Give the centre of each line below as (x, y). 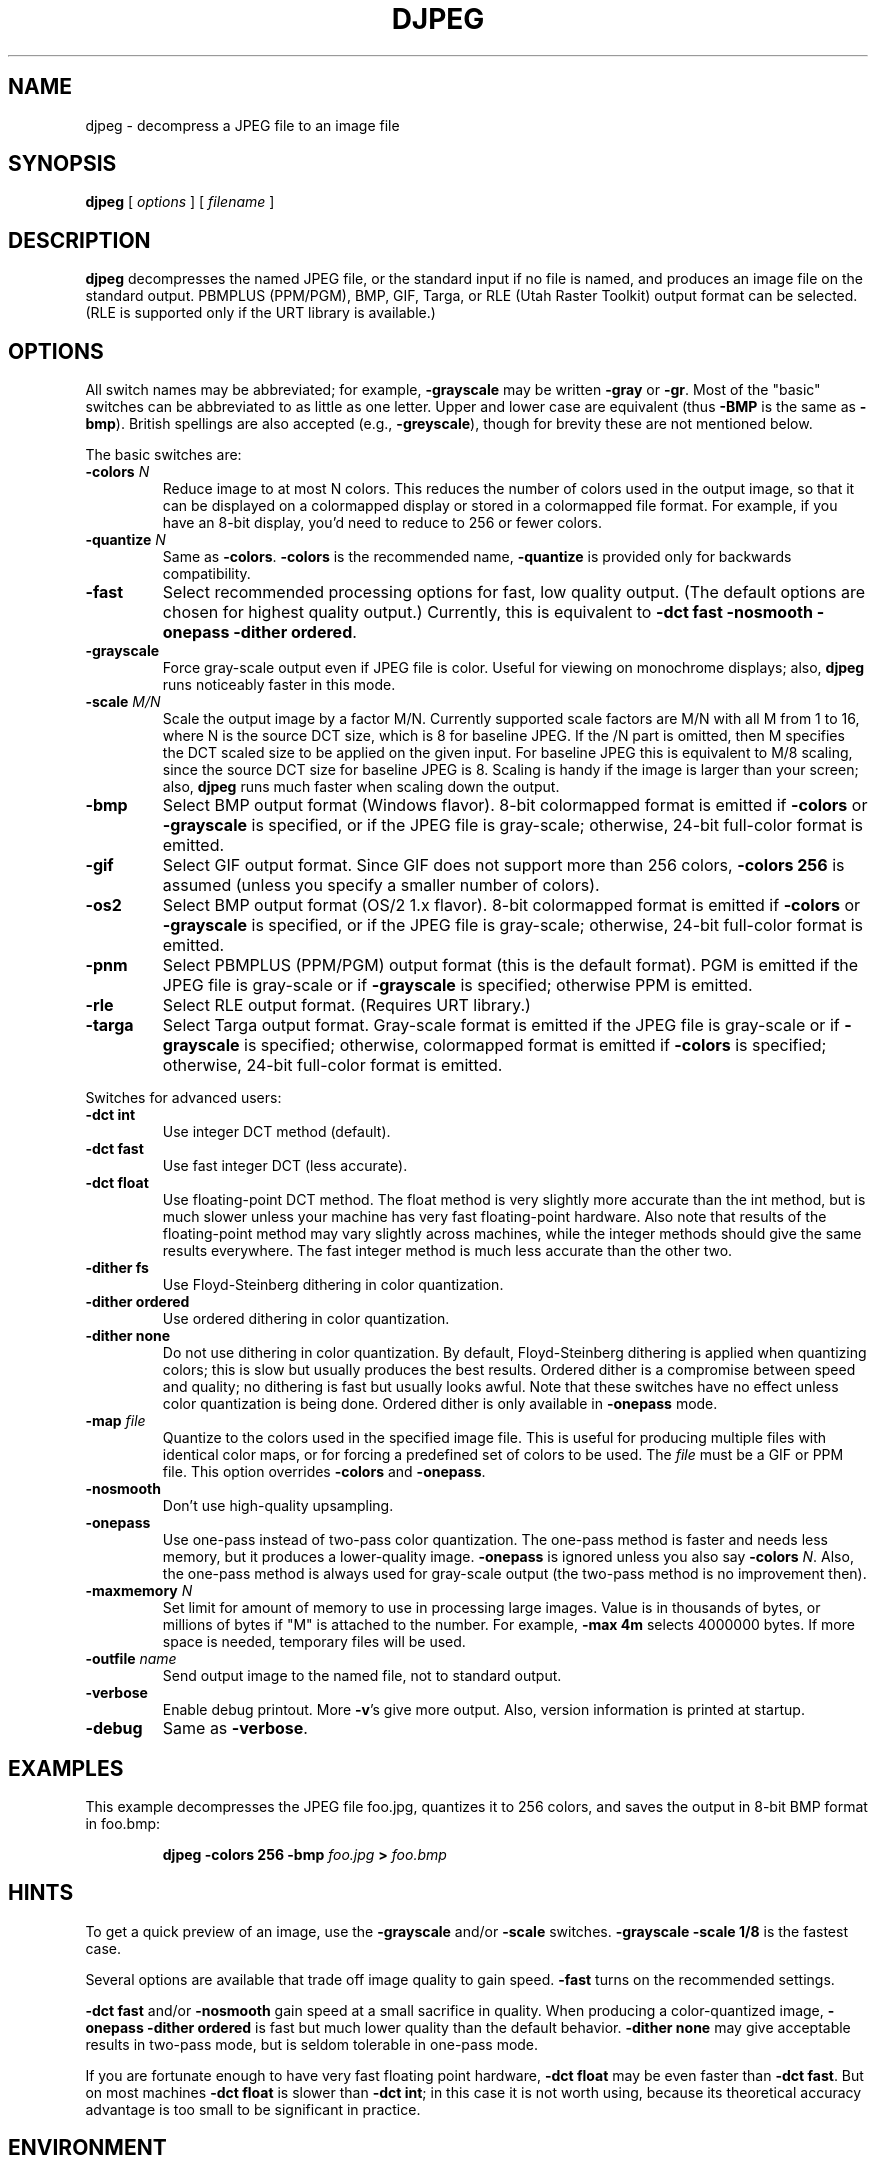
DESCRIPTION (79, 240)
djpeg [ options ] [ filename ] (180, 202)
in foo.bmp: (123, 1823)
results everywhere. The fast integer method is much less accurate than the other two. (447, 1251)
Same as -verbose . (235, 1728)
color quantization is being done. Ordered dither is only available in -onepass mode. (440, 1404)
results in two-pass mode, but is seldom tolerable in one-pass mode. (312, 2044)
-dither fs (117, 1268)
